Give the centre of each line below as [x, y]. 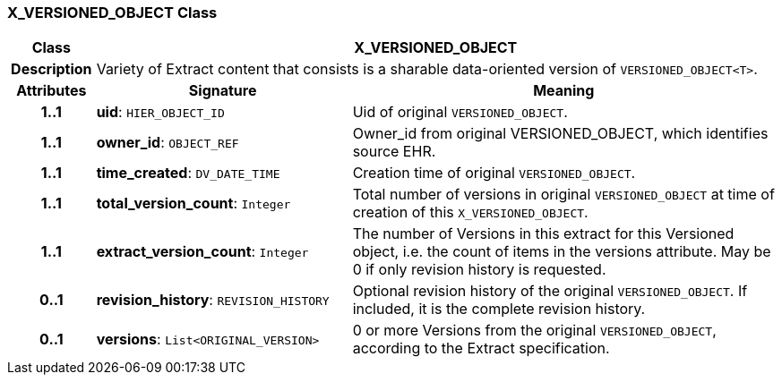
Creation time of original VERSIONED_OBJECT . [494, 173]
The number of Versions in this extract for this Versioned [543, 234]
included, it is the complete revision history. [499, 309]
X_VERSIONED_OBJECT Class [112, 13]
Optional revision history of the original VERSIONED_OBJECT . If [550, 291]
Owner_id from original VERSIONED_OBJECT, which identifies [560, 134]
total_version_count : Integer [193, 204]
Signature [223, 91]
